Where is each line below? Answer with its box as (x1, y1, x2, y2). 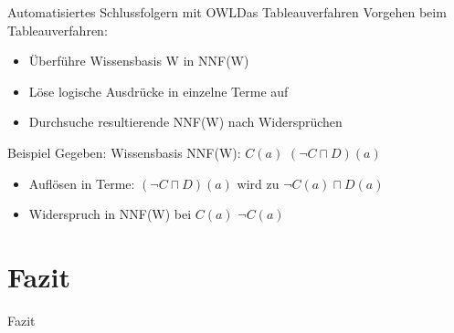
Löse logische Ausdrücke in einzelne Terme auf (28, 81, 289, 100)
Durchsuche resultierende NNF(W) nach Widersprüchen (28, 112, 343, 131)
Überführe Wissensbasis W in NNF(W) (28, 51, 249, 70)
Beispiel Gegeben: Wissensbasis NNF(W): (7, 142, 241, 161)
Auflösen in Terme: (28, 173, 135, 193)
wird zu (237, 173, 280, 193)
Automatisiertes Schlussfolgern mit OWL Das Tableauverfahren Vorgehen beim (7, 3, 447, 21)
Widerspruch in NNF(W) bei (28, 204, 192, 224)
